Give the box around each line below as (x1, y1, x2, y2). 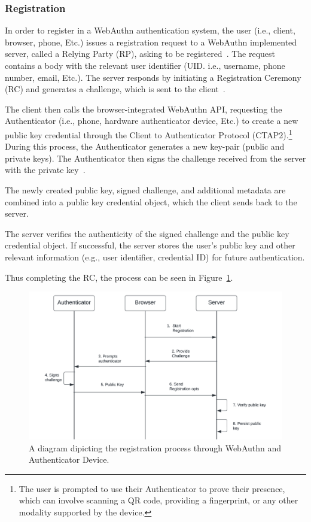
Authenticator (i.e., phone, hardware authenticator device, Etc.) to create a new (5, 114, 298, 127)
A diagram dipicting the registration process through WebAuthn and (29, 441, 282, 454)
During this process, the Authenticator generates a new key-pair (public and (5, 140, 285, 153)
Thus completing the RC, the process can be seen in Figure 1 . (5, 271, 233, 283)
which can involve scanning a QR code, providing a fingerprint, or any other (19, 494, 298, 506)
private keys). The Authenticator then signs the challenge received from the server (5, 151, 306, 164)
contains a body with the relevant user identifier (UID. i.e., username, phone (5, 59, 285, 71)
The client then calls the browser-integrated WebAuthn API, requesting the (5, 102, 282, 115)
